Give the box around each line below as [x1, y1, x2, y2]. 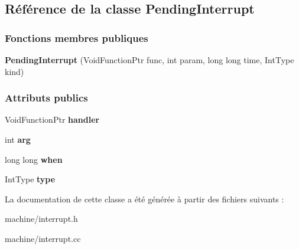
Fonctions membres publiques [5, 30, 148, 45]
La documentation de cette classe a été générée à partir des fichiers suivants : [5, 192, 284, 205]
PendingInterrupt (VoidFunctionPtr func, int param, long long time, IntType [5, 54, 294, 65]
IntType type [5, 173, 56, 185]
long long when [5, 153, 63, 165]
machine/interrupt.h [5, 212, 78, 225]
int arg [5, 133, 31, 145]
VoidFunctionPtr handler [5, 113, 100, 126]
